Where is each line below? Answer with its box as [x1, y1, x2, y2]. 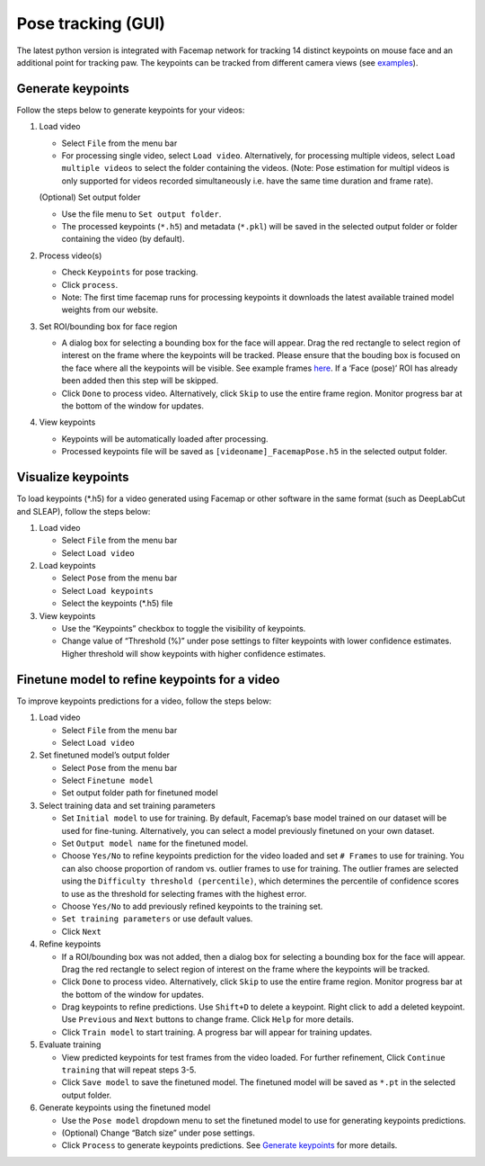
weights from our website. [61, 304, 159, 315]
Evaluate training [39, 1039, 101, 1050]
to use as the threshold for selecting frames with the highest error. [61, 888, 307, 899]
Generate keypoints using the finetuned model [39, 1102, 211, 1113]
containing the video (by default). [61, 234, 185, 245]
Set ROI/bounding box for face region [39, 320, 178, 332]
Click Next [61, 926, 102, 937]
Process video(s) [39, 250, 102, 261]
